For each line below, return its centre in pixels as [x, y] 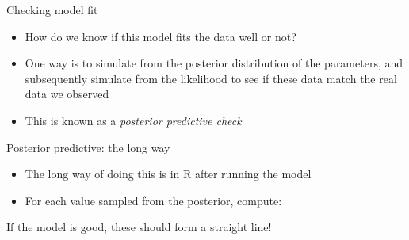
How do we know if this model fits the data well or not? [161, 36]
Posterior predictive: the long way [88, 147]
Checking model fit [52, 10]
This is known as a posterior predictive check [133, 120]
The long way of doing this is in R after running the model [168, 174]
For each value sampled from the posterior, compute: [153, 200]
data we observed [67, 94]
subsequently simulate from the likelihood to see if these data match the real [211, 78]
